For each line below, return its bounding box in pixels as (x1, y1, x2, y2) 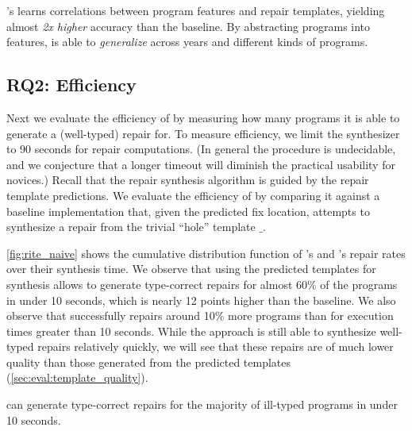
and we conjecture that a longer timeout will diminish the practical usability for (6, 156, 395, 172)
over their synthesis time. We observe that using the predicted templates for (6, 260, 376, 277)
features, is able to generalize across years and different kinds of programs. (6, 33, 368, 50)
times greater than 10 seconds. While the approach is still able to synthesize (6, 322, 376, 339)
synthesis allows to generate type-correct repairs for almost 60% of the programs (6, 275, 398, 292)
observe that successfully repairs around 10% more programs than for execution (6, 307, 394, 324)
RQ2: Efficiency (6, 72, 137, 97)
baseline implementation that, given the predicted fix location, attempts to (6, 202, 370, 219)
